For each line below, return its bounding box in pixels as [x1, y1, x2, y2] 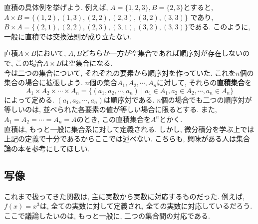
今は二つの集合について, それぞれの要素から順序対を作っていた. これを [4, 67, 236, 78]
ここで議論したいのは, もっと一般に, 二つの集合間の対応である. [4, 210, 210, 221]
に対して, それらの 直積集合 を [157, 77, 252, 88]
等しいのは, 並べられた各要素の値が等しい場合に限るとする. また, [4, 104, 217, 114]
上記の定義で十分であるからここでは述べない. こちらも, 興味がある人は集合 [4, 133, 250, 144]
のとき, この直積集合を [76, 113, 151, 124]
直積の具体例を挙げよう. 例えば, [4, 2, 108, 12]
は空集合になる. [61, 57, 113, 68]
